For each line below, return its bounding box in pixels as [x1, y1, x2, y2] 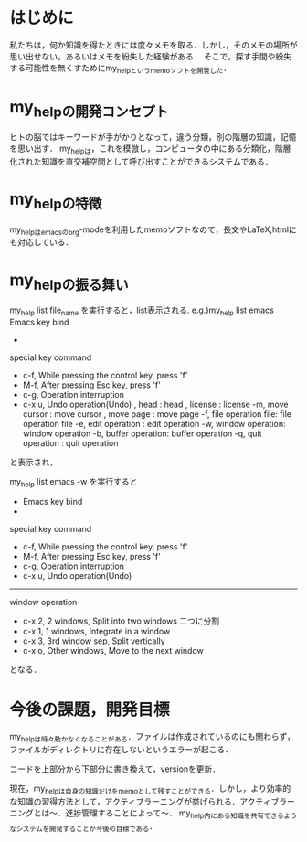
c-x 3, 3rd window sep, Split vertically [22, 635, 166, 646]
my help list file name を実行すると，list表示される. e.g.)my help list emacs [9, 304, 274, 317]
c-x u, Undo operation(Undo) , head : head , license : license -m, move [22, 399, 289, 410]
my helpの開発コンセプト [9, 96, 169, 121]
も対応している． [9, 237, 74, 248]
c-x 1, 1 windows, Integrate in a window [22, 625, 171, 636]
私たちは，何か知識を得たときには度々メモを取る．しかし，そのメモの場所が [9, 39, 298, 50]
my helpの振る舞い [9, 270, 130, 293]
